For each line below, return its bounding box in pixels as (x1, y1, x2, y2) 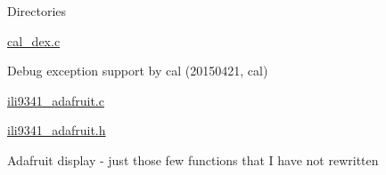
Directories (7, 2, 67, 20)
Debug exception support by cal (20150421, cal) (7, 61, 268, 80)
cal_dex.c (7, 31, 61, 50)
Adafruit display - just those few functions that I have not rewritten (7, 150, 379, 169)
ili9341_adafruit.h (7, 121, 106, 139)
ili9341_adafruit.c (7, 91, 104, 109)
